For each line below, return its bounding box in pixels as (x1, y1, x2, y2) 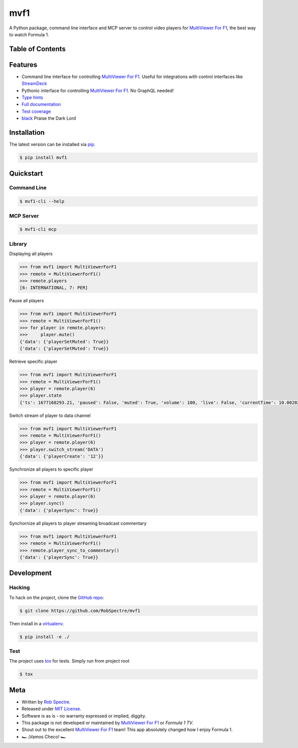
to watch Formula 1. (9, 31, 49, 37)
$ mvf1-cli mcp (19, 227, 57, 232)
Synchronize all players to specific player (9, 466, 94, 472)
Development (9, 569, 52, 578)
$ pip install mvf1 (19, 155, 67, 161)
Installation (9, 128, 45, 137)
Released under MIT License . (21, 706, 81, 712)
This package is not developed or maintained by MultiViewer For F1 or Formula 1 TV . (21, 720, 194, 726)
